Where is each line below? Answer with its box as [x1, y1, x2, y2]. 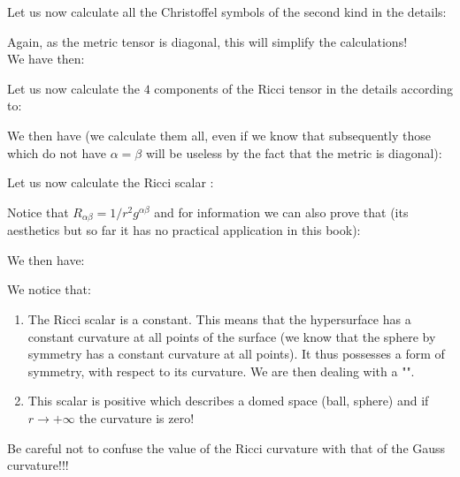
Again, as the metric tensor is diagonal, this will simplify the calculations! [7, 32, 408, 50]
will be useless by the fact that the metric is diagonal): [145, 143, 442, 162]
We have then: [7, 49, 85, 68]
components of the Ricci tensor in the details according [154, 79, 453, 97]
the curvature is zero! [79, 408, 195, 427]
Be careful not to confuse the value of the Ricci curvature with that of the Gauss [7, 438, 446, 457]
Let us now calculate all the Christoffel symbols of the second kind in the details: [7, 3, 447, 20]
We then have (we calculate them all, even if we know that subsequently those [7, 125, 431, 144]
